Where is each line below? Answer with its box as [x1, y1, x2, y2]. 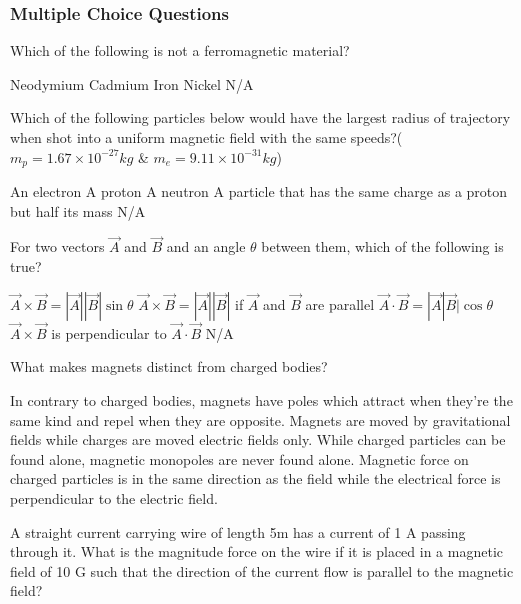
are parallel [305, 293, 375, 314]
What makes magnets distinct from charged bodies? [10, 356, 328, 377]
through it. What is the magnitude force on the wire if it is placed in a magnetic [10, 541, 503, 562]
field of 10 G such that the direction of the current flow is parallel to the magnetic [10, 560, 514, 581]
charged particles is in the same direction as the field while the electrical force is [10, 468, 501, 489]
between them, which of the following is [261, 236, 504, 257]
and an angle [166, 236, 246, 257]
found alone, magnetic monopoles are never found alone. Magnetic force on [10, 448, 469, 469]
